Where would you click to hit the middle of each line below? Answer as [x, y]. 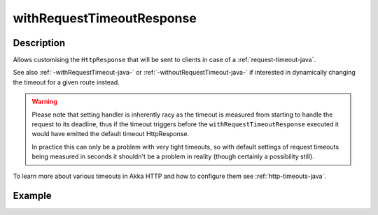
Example [32, 196]
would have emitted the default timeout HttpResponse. [110, 134]
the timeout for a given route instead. [66, 82]
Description [39, 43]
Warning [44, 102]
